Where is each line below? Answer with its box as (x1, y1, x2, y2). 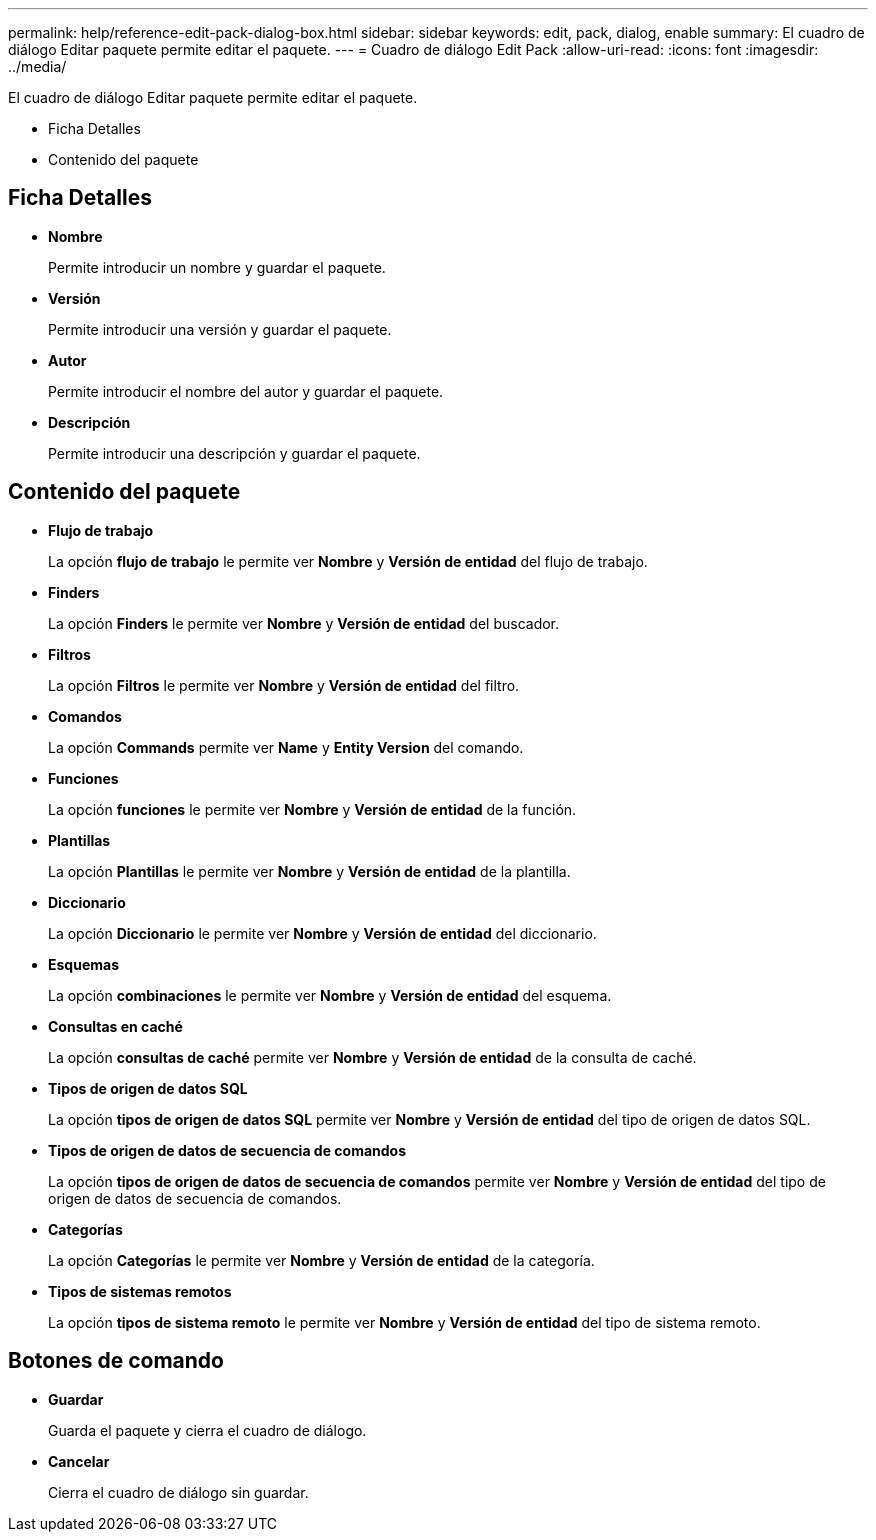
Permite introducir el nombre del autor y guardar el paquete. (48, 382, 444, 400)
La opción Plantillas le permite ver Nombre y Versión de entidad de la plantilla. (48, 862, 571, 880)
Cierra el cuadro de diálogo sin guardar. (48, 1483, 309, 1501)
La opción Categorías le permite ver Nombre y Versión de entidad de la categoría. (48, 1251, 595, 1269)
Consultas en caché (48, 1017, 183, 1035)
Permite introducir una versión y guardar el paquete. (48, 320, 392, 338)
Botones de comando (8, 1348, 224, 1374)
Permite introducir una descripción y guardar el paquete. (48, 444, 421, 462)
